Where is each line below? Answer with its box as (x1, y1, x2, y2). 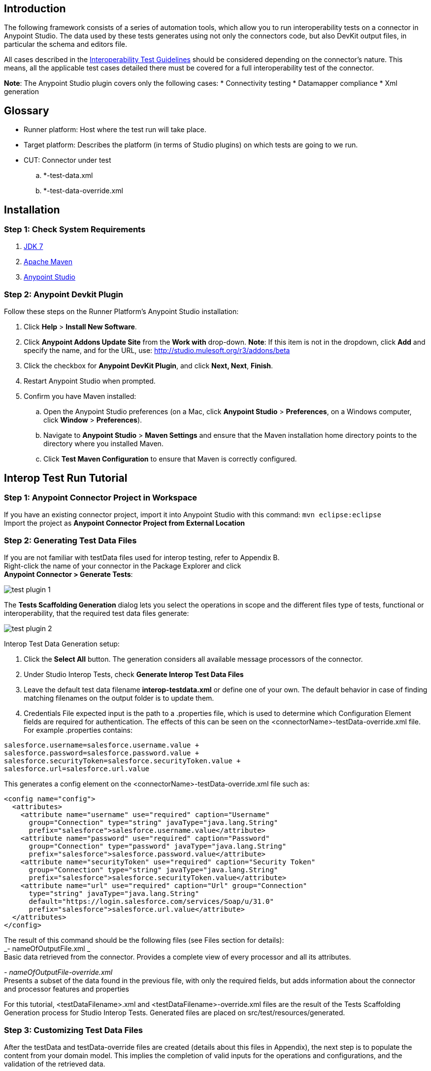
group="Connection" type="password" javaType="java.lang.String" (29, 842, 287, 851)
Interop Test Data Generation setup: (4, 640, 120, 648)
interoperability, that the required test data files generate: (4, 609, 189, 618)
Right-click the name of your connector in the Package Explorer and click (4, 562, 241, 571)
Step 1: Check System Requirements (4, 224, 146, 235)
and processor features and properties (4, 985, 129, 994)
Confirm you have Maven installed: (24, 392, 136, 401)
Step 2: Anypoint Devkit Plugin (4, 289, 123, 299)
